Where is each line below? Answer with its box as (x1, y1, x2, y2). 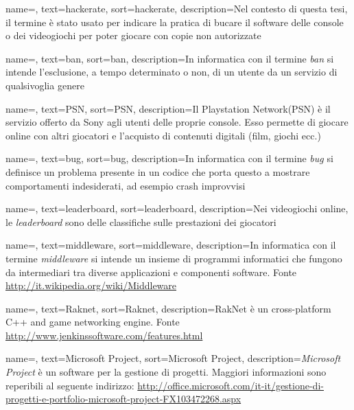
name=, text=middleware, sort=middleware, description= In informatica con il (5, 238, 336, 252)
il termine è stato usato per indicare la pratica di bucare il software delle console (5, 14, 344, 29)
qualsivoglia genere (5, 78, 84, 92)
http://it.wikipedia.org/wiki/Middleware (5, 278, 177, 293)
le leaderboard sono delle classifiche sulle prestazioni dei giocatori (5, 214, 276, 229)
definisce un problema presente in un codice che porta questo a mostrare (5, 164, 310, 179)
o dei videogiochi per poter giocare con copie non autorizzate (5, 28, 261, 43)
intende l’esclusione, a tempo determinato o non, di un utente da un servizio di (5, 65, 338, 79)
